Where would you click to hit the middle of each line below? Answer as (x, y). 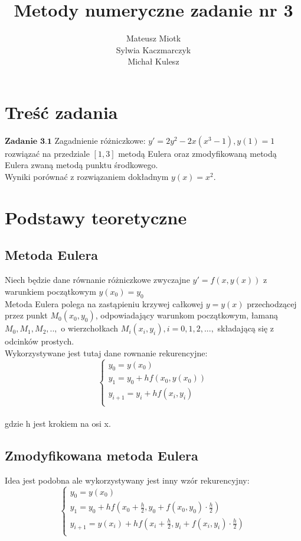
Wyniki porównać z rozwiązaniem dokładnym (87, 177)
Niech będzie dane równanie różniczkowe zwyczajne (97, 280)
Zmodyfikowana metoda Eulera (102, 455)
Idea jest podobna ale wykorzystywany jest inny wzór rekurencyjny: (127, 480)
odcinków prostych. (40, 341)
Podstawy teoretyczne (96, 217)
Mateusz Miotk (153, 38)
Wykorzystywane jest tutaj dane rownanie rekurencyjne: (106, 352)
